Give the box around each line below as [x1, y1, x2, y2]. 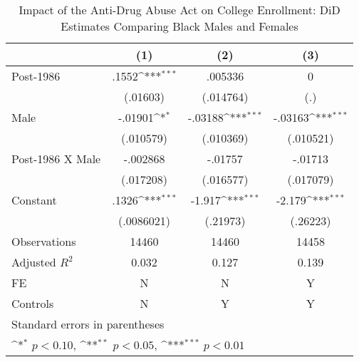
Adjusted [11, 254, 56, 270]
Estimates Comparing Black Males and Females [61, 18, 298, 34]
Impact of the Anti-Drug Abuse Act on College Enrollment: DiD [19, 1, 340, 18]
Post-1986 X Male [11, 150, 101, 167]
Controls [11, 295, 54, 311]
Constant [11, 192, 57, 208]
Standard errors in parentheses [11, 316, 165, 332]
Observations [11, 233, 76, 249]
